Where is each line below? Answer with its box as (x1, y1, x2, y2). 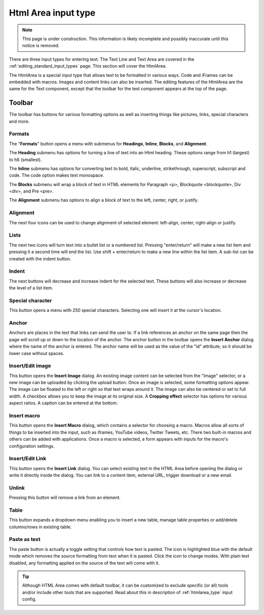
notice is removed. (22, 43, 60, 48)
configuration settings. (9, 443, 55, 449)
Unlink (9, 484, 25, 491)
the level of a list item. (9, 285, 53, 291)
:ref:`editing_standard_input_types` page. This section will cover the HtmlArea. (9, 63, 167, 69)
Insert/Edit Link (9, 455, 46, 462)
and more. (9, 118, 30, 124)
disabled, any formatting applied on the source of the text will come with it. (9, 560, 160, 566)
